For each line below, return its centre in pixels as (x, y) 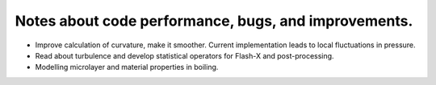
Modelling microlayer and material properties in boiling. (127, 67)
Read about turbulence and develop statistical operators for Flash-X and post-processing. (184, 55)
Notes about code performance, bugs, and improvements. (214, 21)
